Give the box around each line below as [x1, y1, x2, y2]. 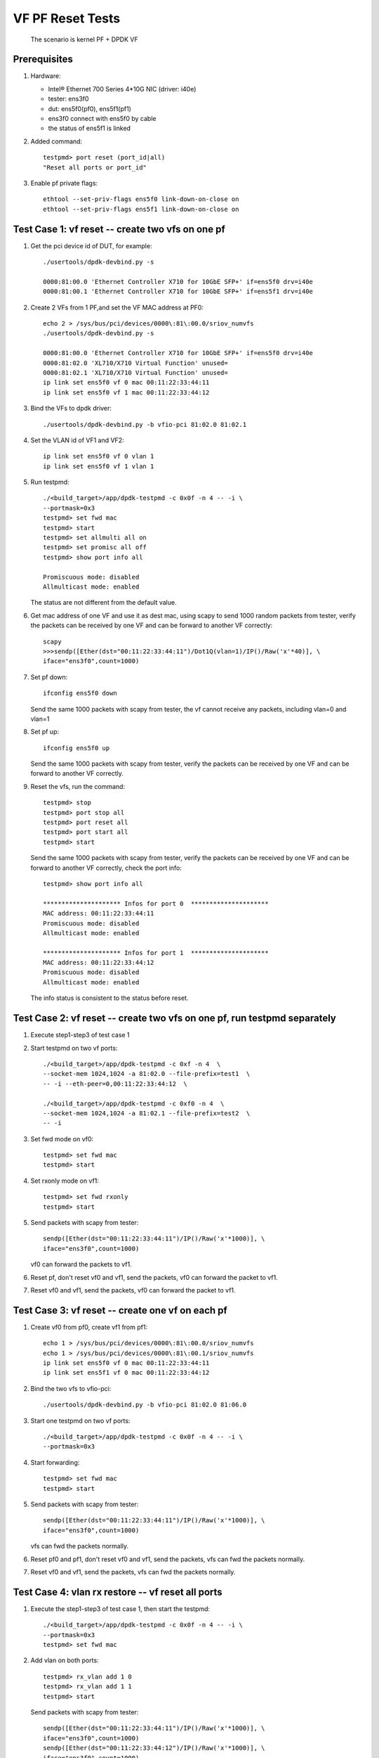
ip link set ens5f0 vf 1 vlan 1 [43, 462, 154, 470]
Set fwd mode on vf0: [30, 1134, 94, 1143]
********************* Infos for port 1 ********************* [43, 949, 270, 956]
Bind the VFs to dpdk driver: [30, 404, 112, 413]
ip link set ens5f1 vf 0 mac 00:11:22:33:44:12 [43, 1368, 210, 1377]
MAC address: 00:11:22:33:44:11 [43, 909, 154, 918]
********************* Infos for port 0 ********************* [43, 899, 270, 907]
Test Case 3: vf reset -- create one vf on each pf [13, 1304, 227, 1316]
